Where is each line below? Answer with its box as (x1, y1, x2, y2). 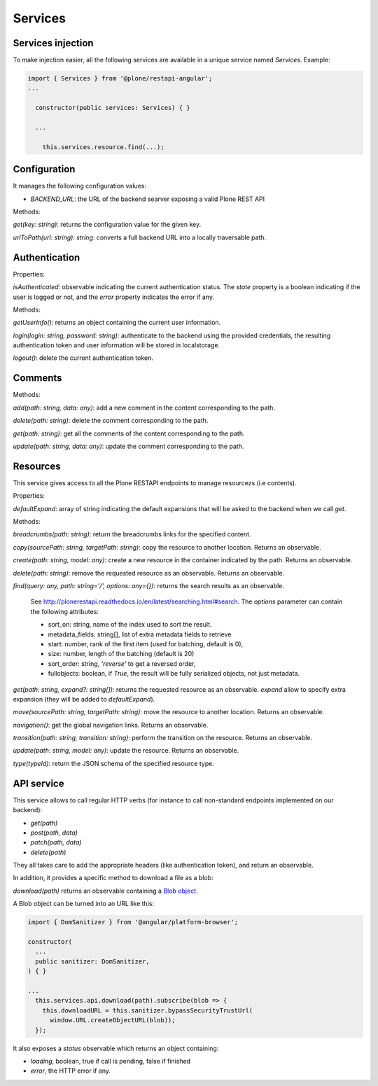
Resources (13, 460, 61, 472)
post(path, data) (30, 828, 78, 837)
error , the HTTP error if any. (30, 1066, 111, 1075)
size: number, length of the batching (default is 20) (48, 650, 195, 658)
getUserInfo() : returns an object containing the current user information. (13, 319, 221, 327)
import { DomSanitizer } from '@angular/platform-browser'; (27, 918, 239, 926)
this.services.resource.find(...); (42, 143, 164, 151)
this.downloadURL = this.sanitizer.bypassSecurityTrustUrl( (42, 1006, 253, 1015)
